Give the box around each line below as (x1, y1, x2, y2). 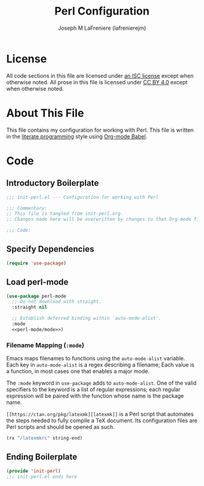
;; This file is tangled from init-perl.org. (6, 211, 123, 217)
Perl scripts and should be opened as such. (6, 424, 115, 431)
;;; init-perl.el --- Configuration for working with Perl (6, 194, 159, 200)
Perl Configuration (54, 4, 150, 18)
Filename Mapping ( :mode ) (6, 341, 84, 349)
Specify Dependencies (6, 244, 95, 254)
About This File (6, 106, 84, 120)
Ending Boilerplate (6, 452, 78, 462)
